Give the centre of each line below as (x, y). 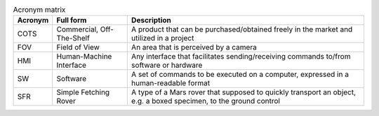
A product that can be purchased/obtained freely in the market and (242, 29)
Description (151, 20)
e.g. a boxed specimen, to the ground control (206, 101)
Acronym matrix (39, 10)
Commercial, (77, 29)
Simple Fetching (83, 92)
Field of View (78, 48)
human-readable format (171, 83)
